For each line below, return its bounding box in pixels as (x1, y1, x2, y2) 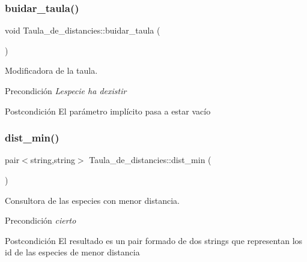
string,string (30, 153, 75, 166)
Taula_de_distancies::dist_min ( (89, 153, 211, 166)
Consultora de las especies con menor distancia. (5, 194, 180, 206)
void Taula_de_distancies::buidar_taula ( (5, 24, 160, 37)
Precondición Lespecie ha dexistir (5, 85, 127, 97)
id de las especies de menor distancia (5, 246, 140, 258)
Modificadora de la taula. (5, 64, 98, 77)
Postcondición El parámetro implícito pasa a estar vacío (5, 104, 211, 117)
